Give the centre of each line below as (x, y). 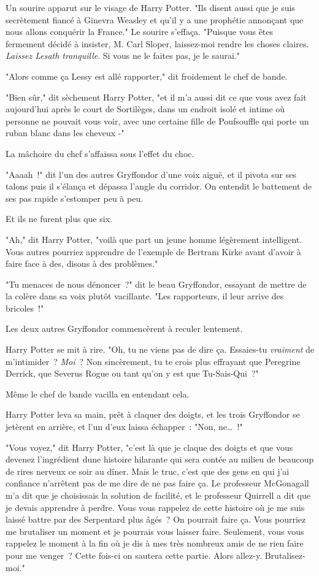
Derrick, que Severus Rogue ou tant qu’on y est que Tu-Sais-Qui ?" (132, 373)
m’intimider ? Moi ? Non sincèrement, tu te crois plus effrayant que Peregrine (153, 361)
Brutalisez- (285, 555)
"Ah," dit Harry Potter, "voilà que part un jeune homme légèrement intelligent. (154, 239)
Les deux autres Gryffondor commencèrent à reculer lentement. (124, 328)
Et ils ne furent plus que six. (59, 219)
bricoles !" (25, 308)
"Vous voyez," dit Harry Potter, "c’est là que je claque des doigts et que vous (149, 447)
